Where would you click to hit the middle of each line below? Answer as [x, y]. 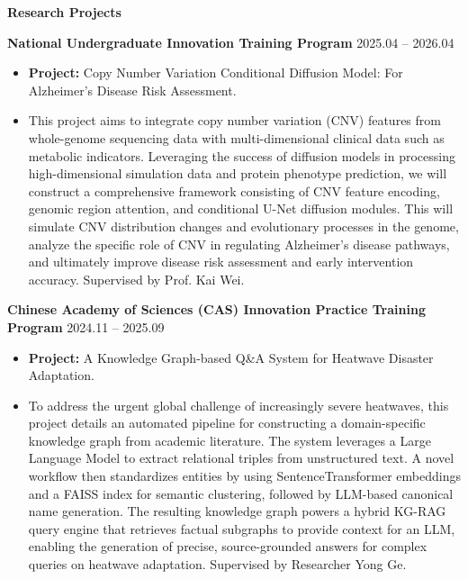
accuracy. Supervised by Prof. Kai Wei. [136, 279]
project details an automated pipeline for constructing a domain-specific [227, 423]
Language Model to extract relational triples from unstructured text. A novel [241, 458]
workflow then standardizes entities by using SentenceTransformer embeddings [244, 476]
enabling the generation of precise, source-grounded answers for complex [228, 546]
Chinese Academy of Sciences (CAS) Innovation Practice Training [216, 309]
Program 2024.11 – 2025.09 [86, 326]
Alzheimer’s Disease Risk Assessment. [132, 90]
